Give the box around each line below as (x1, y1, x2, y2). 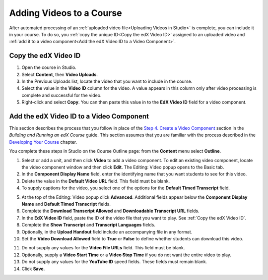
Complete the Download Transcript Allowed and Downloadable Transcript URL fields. (21, 208, 200, 214)
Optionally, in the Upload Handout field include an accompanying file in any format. (21, 228, 193, 235)
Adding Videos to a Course (9, 7, 122, 18)
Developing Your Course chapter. (9, 139, 77, 145)
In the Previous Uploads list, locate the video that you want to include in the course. (21, 78, 193, 84)
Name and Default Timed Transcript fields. (21, 201, 111, 207)
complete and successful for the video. (21, 92, 102, 98)
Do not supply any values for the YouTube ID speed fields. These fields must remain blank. (21, 259, 207, 265)
